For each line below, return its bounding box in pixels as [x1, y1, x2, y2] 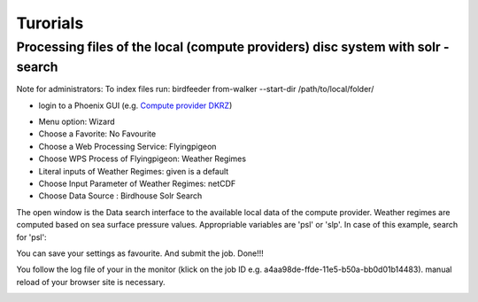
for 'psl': [16, 231, 48, 243]
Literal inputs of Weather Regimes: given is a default [38, 166, 229, 176]
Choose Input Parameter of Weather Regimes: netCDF [38, 178, 236, 189]
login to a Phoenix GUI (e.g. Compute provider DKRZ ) [38, 100, 233, 111]
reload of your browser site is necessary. [16, 276, 166, 287]
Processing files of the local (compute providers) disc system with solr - [16, 39, 450, 55]
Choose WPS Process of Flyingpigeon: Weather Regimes [38, 153, 247, 164]
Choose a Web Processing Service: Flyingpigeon [38, 141, 217, 151]
